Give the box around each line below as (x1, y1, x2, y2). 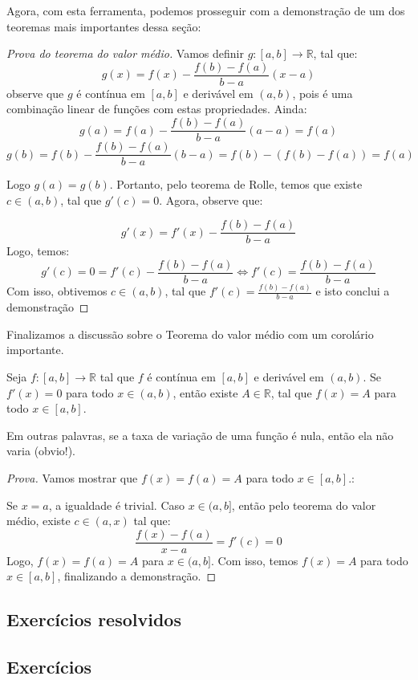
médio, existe (6, 512, 71, 529)
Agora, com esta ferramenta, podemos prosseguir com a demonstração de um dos (6, 2, 405, 18)
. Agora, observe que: (159, 191, 263, 208)
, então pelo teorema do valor (231, 496, 376, 513)
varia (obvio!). (6, 442, 76, 459)
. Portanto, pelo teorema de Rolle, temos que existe (109, 176, 363, 193)
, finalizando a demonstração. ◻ (57, 568, 217, 584)
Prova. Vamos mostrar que (6, 469, 138, 486)
